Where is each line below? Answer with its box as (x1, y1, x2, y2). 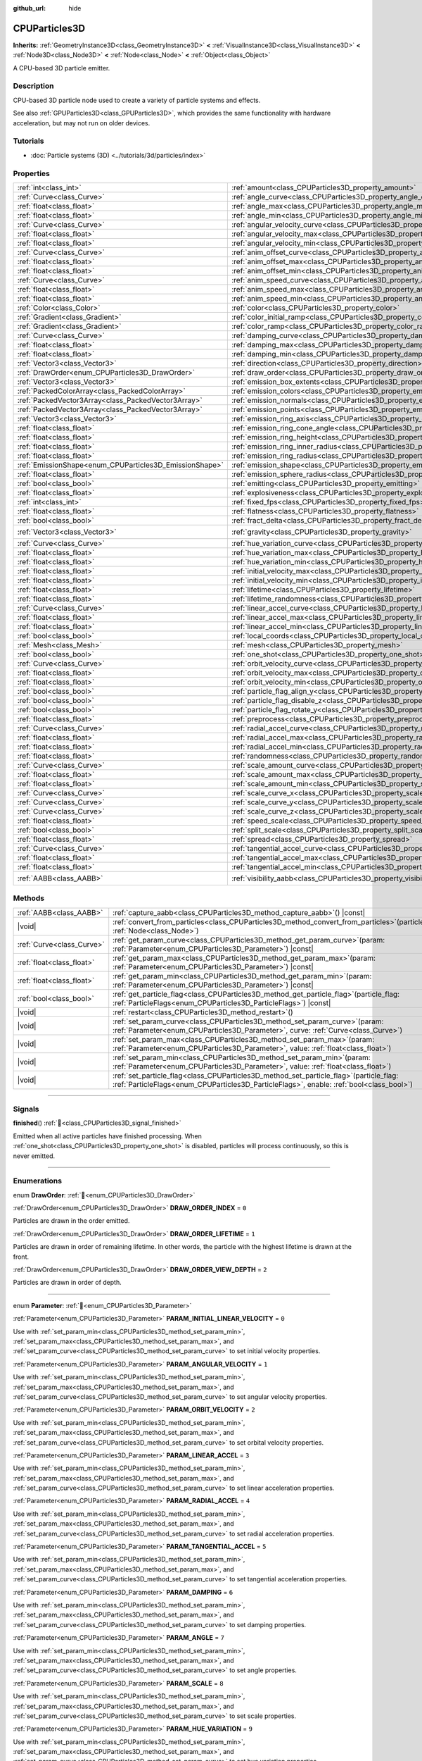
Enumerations (13, 1176, 63, 1186)
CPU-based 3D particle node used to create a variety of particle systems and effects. (13, 96, 261, 104)
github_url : (13, 4, 46, 12)
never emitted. (13, 1152, 56, 1160)
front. (13, 1252, 30, 1261)
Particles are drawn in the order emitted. (13, 1216, 130, 1225)
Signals (13, 1104, 39, 1114)
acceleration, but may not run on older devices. (13, 118, 151, 127)
